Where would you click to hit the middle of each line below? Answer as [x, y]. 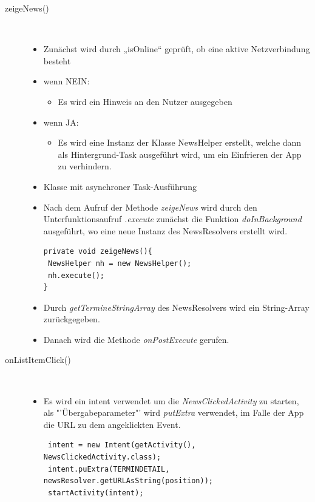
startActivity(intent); [96, 493]
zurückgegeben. [72, 319]
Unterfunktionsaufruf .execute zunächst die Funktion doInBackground [172, 219]
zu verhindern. [85, 166]
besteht [57, 60]
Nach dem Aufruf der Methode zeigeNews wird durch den [150, 207]
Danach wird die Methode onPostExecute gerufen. [136, 339]
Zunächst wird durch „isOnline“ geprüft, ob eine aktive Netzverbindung [177, 49]
